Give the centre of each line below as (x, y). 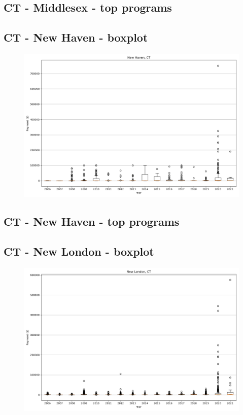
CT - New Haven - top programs (92, 221)
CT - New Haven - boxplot (76, 37)
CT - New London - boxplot (79, 251)
